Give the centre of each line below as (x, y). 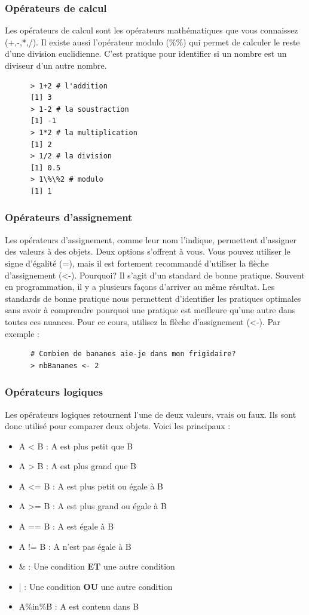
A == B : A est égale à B (66, 526)
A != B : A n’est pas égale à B (75, 546)
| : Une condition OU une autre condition (96, 586)
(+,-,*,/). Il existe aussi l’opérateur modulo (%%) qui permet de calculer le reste (152, 42)
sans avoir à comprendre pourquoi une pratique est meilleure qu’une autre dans (150, 310)
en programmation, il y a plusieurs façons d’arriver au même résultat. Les (140, 287)
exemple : (22, 333)
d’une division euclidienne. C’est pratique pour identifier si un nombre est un (146, 53)
